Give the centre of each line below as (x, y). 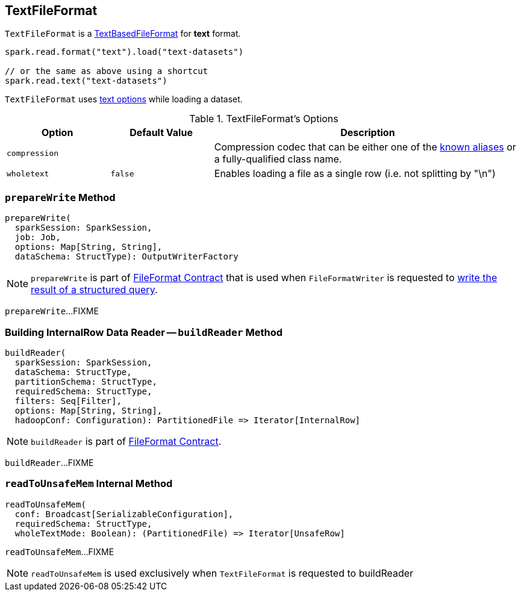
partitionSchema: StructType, (86, 381)
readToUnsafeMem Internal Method (89, 484)
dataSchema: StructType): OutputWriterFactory (126, 257)
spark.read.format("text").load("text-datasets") (124, 52)
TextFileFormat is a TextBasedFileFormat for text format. (123, 34)
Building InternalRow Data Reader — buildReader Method (144, 332)
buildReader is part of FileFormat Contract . (126, 441)
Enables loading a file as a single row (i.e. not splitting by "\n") (355, 174)
